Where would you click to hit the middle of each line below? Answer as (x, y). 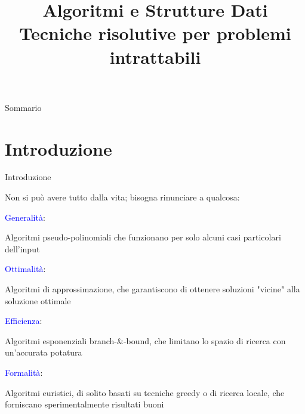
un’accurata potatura (44, 352)
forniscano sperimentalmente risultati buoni (84, 404)
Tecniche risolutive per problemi (155, 33)
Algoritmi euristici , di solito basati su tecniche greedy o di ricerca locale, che (145, 392)
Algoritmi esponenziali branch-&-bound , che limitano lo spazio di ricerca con (145, 340)
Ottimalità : (25, 269)
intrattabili (155, 56)
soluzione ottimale (38, 300)
